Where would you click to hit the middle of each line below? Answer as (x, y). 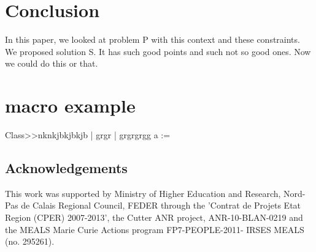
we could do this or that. (52, 63)
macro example (70, 106)
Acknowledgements (66, 168)
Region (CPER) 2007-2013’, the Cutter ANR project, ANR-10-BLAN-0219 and (154, 217)
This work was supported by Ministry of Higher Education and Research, (143, 193)
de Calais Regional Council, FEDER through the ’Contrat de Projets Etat (161, 205)
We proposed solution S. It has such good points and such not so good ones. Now (158, 51)
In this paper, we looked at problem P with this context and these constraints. (152, 39)
